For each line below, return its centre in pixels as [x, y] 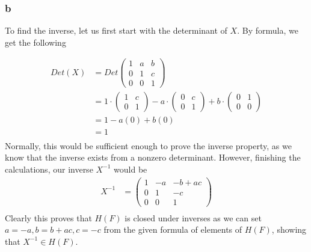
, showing [289, 229]
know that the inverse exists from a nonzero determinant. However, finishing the [153, 157]
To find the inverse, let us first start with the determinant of [116, 30]
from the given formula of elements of [173, 229]
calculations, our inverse [49, 169]
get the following [35, 42]
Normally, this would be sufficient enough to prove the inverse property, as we [148, 145]
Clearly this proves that [48, 217]
